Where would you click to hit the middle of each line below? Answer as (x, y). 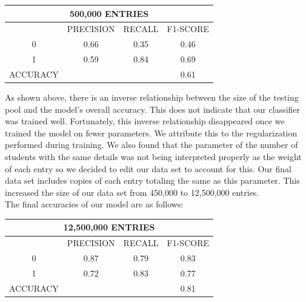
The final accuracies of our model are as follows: (94, 204)
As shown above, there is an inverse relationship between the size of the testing (152, 97)
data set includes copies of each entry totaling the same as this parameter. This (152, 180)
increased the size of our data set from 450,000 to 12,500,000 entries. (132, 192)
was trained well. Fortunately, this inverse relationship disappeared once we (145, 121)
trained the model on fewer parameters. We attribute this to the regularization (151, 133)
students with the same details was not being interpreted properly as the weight (153, 156)
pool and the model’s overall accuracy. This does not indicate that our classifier (153, 109)
